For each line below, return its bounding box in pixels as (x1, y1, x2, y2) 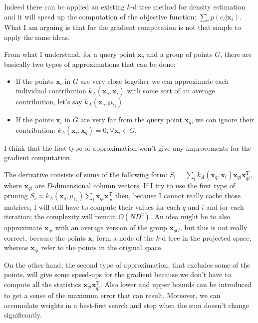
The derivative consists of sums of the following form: (4, 169, 168, 179)
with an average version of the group (55, 222, 167, 233)
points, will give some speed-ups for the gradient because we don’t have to (4, 269, 231, 280)
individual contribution (15, 85, 86, 96)
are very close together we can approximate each (80, 75, 229, 86)
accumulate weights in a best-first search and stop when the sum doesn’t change (4, 300, 249, 310)
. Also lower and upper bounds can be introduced (100, 279, 252, 289)
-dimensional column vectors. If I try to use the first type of (52, 180, 236, 191)
